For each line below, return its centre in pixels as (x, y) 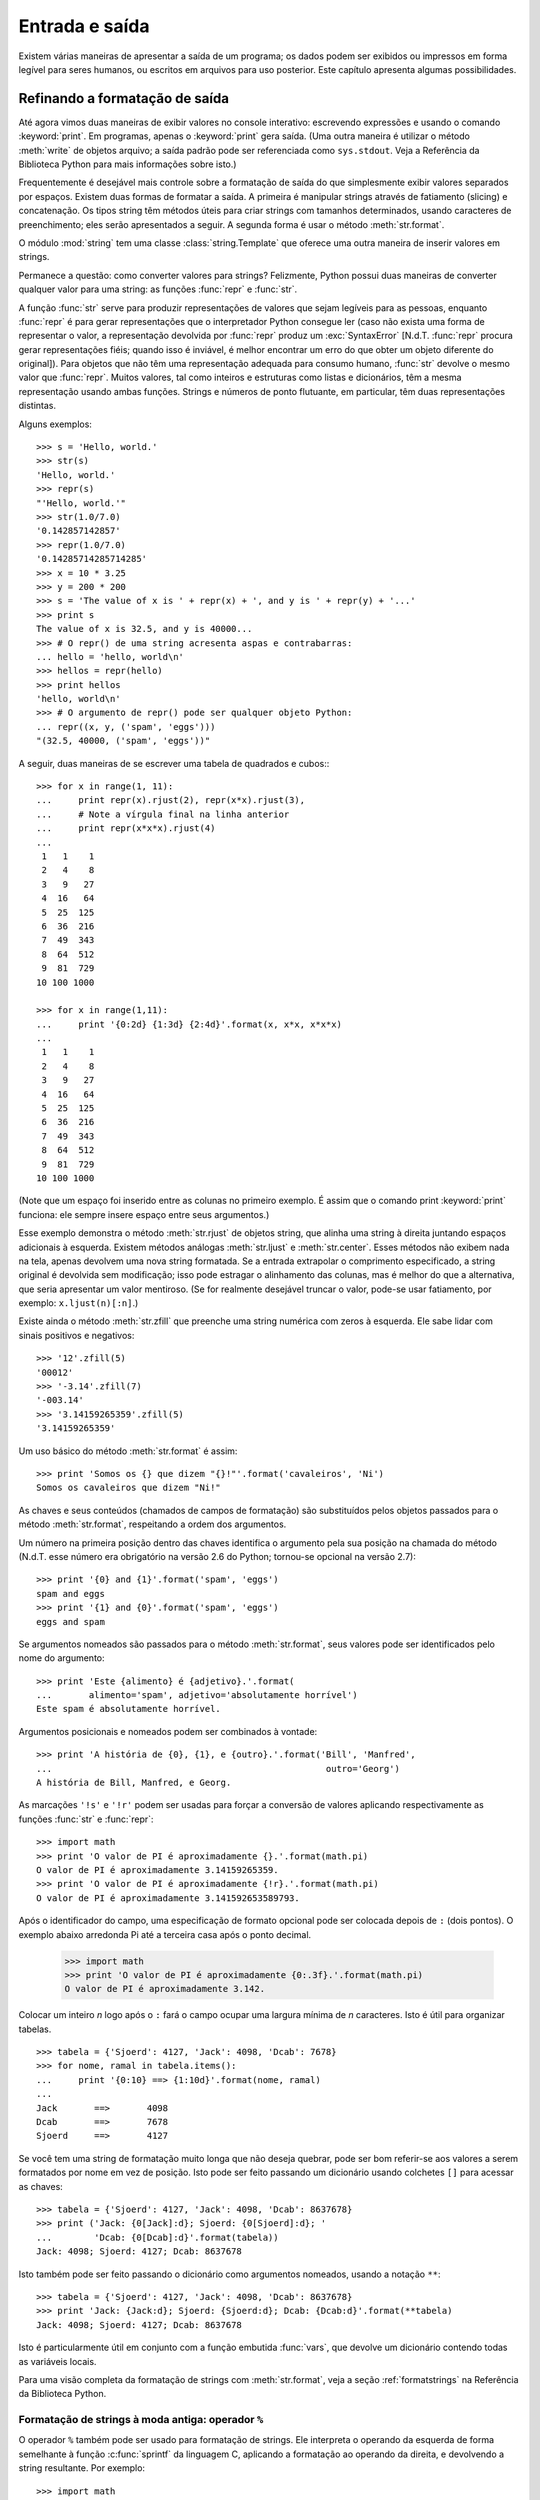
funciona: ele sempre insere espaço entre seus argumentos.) (144, 1214)
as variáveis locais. (57, 2361)
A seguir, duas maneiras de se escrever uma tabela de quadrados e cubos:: (174, 763)
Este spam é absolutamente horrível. (129, 1709)
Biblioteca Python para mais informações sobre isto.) (127, 164)
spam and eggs (70, 1593)
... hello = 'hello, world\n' (110, 656)
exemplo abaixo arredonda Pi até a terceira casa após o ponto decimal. (165, 1934)
